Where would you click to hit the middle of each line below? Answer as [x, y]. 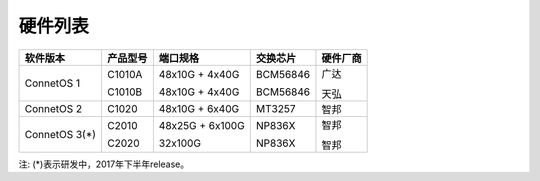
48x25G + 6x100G [201, 125]
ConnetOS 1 [52, 83]
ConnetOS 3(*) [60, 134]
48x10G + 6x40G [199, 108]
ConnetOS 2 [53, 108]
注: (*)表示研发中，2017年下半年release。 [104, 164]
